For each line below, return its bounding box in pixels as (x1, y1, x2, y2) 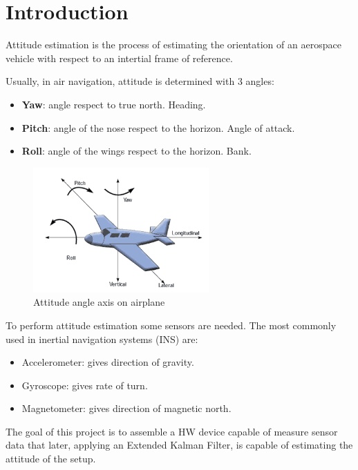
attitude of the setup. (6, 451, 96, 466)
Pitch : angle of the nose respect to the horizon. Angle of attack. (21, 120, 295, 135)
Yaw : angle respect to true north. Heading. (21, 97, 206, 111)
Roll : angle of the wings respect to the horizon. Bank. (21, 144, 252, 158)
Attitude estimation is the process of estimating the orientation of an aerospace (6, 37, 341, 52)
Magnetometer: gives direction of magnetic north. (21, 401, 232, 415)
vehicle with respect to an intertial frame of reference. (6, 50, 233, 65)
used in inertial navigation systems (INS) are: (6, 331, 198, 346)
